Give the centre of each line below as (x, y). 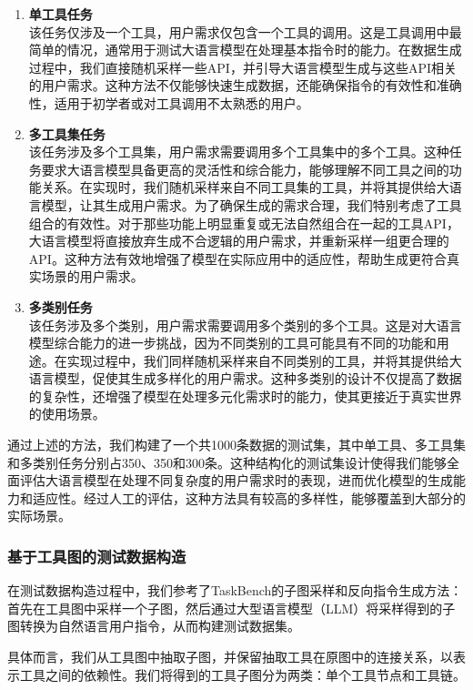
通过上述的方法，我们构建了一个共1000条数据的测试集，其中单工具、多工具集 (236, 445)
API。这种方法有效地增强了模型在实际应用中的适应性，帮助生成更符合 (237, 258)
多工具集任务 (67, 133)
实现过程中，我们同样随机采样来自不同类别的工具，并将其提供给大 (264, 360)
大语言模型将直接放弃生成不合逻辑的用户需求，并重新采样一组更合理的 (239, 241)
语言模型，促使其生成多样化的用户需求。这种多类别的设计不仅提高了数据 (245, 378)
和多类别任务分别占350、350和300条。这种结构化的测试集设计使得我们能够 (227, 462)
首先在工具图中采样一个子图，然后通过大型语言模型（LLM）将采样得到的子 (231, 608)
